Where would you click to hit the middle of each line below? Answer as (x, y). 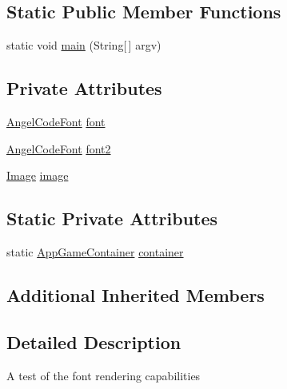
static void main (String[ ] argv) (84, 45)
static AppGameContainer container (95, 251)
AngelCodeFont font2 (59, 148)
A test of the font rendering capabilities (104, 375)
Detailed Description (94, 341)
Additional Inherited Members (136, 294)
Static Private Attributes (112, 218)
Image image (38, 175)
